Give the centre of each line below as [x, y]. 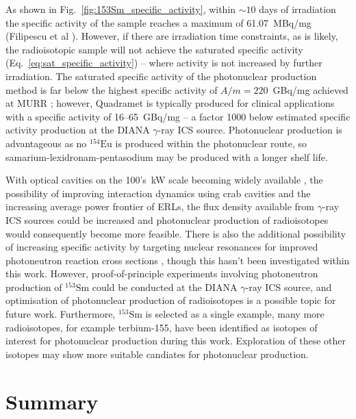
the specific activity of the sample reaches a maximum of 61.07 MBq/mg [158, 22]
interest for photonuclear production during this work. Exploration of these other [176, 341]
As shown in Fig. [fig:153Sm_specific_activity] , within [121, 9]
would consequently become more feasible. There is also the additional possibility [176, 233]
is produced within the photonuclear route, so [211, 143]
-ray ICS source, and [289, 287]
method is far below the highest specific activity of [112, 89]
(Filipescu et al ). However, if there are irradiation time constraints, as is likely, [172, 36]
